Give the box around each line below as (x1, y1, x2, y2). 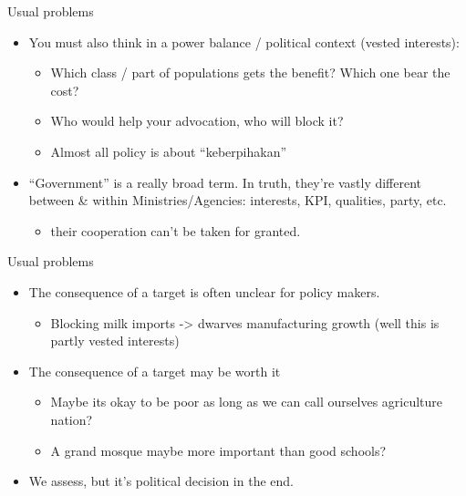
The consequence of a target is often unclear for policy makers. (28, 282, 380, 301)
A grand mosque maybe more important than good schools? (50, 440, 387, 460)
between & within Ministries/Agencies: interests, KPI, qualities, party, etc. (28, 191, 447, 210)
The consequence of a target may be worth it (28, 361, 281, 380)
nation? (50, 409, 93, 429)
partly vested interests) (50, 331, 180, 350)
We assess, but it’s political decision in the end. (28, 471, 294, 491)
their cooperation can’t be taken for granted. (50, 221, 301, 240)
